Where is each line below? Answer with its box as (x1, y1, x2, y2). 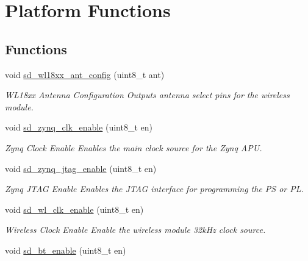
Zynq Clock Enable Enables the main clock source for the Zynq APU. (5, 141, 262, 154)
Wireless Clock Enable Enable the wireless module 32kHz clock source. (5, 223, 266, 236)
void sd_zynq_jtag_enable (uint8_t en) (5, 162, 157, 174)
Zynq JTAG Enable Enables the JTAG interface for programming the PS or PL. (5, 182, 304, 195)
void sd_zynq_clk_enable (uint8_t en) (5, 121, 153, 134)
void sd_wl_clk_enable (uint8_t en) (5, 202, 144, 215)
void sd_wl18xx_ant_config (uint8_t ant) (5, 68, 165, 80)
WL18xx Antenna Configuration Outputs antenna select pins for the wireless (5, 88, 290, 101)
